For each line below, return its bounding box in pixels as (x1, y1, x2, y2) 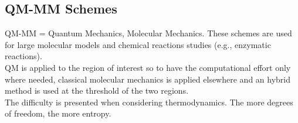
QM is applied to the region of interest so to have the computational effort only (5, 61, 291, 73)
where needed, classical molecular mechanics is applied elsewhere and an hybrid (5, 73, 291, 85)
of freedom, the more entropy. (5, 107, 111, 119)
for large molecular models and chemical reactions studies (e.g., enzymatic (5, 38, 271, 50)
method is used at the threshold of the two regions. (5, 84, 189, 97)
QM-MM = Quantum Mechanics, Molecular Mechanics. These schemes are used (5, 27, 292, 39)
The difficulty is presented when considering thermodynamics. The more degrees (5, 95, 293, 108)
